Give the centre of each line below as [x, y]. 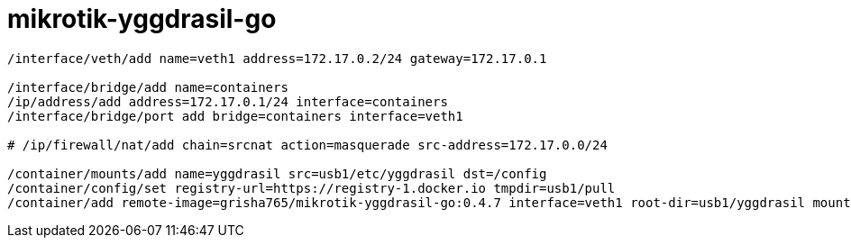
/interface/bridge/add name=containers [148, 87]
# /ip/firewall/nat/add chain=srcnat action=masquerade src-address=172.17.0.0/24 [307, 145]
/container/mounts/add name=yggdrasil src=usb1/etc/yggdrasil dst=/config [277, 173]
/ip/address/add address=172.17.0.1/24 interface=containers [228, 101]
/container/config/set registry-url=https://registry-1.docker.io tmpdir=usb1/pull [311, 188]
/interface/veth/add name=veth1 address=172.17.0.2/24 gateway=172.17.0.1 [277, 58]
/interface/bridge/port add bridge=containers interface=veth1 [235, 116]
